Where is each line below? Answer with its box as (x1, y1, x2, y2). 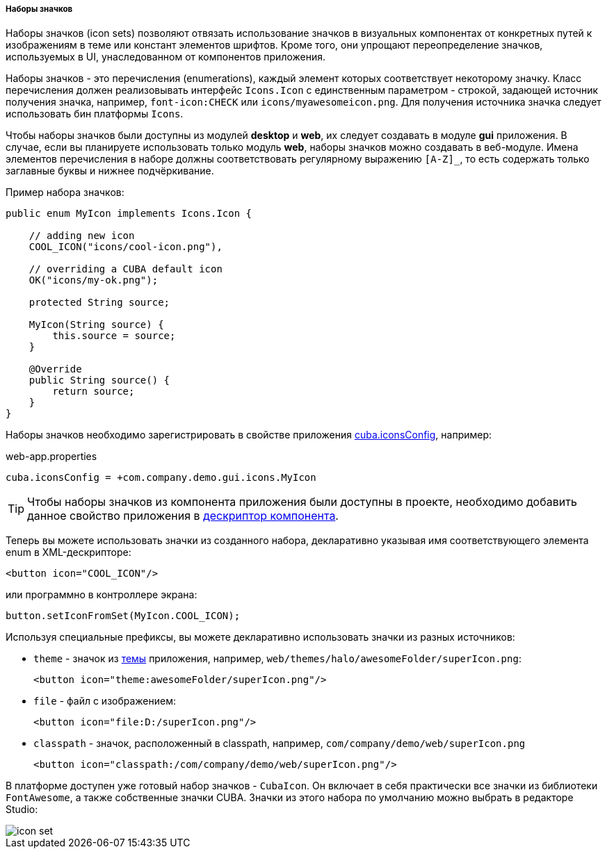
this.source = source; (52, 330, 176, 342)
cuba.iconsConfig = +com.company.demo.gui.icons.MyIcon (6, 472, 316, 484)
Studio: (6, 803, 38, 816)
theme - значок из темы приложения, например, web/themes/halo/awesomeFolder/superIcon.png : (33, 652, 521, 665)
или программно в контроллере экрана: (6, 589, 197, 601)
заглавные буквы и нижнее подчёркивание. (6, 165, 214, 177)
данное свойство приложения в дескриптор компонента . (27, 509, 339, 523)
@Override (29, 363, 82, 375)
